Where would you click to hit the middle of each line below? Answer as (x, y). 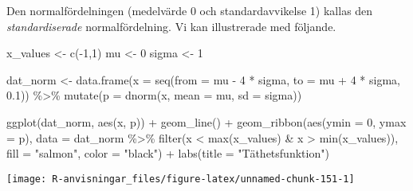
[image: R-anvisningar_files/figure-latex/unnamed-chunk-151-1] (181, 179)
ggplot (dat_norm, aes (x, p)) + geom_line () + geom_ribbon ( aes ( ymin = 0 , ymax (206, 121)
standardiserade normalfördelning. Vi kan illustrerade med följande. (171, 26)
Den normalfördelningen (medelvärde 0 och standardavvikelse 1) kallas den (190, 10)
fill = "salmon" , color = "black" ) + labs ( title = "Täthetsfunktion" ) (168, 153)
